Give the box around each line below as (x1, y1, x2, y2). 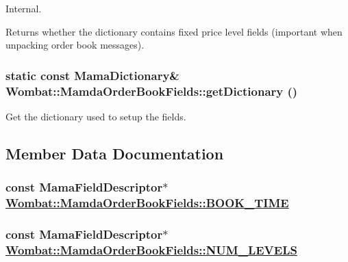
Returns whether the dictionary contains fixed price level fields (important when (5, 24, 343, 38)
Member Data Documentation (5, 142, 224, 163)
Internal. (5, 1, 42, 15)
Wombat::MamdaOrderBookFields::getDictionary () (5, 82, 298, 99)
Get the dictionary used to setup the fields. (5, 109, 186, 123)
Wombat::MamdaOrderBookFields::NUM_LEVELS (5, 241, 297, 258)
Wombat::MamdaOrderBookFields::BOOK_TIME (5, 194, 289, 211)
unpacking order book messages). (5, 38, 145, 52)
